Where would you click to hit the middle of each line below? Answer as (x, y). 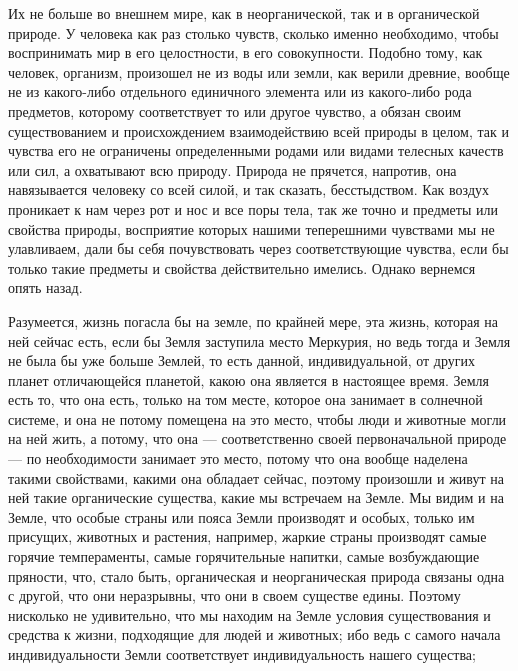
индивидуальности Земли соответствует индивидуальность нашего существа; (242, 654)
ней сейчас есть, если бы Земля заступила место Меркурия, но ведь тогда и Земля (259, 340)
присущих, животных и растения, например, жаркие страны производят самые (247, 536)
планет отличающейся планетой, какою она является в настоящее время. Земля (248, 379)
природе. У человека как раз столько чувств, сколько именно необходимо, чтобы (253, 32)
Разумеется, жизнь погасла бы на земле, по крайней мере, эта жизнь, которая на (253, 320)
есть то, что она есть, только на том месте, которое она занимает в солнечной (245, 399)
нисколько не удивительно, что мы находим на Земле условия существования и (249, 614)
